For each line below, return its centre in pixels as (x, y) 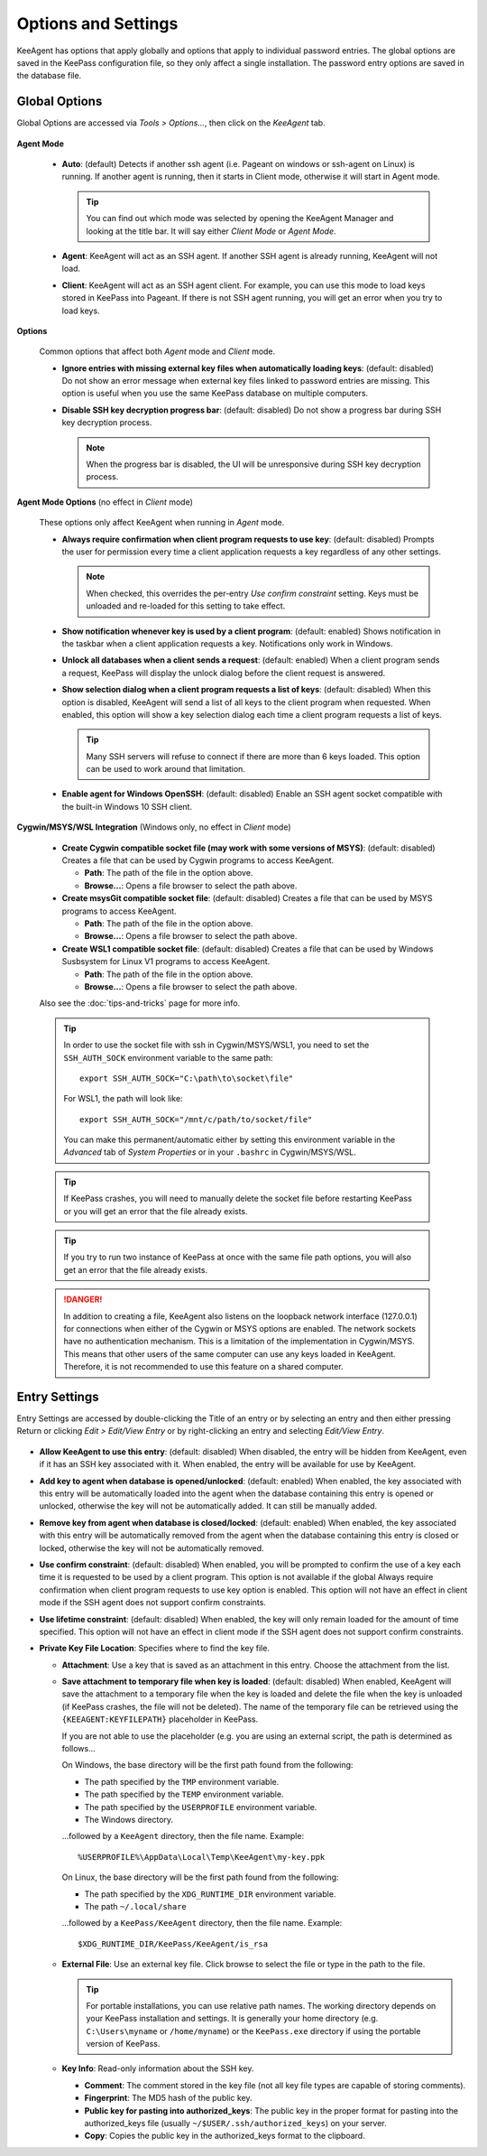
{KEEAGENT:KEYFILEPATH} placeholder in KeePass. (160, 1719)
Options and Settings (97, 23)
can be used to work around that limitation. (165, 769)
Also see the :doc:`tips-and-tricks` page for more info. (140, 1003)
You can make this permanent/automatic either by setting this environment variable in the (230, 1140)
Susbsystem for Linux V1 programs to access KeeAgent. (166, 962)
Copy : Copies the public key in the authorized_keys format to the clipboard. (225, 2136)
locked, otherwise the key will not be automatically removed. (152, 1547)
